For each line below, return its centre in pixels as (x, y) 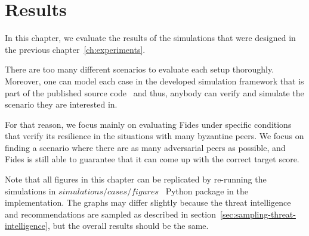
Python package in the (207, 191)
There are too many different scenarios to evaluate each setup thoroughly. (140, 69)
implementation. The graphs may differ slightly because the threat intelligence (148, 202)
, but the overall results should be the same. (128, 226)
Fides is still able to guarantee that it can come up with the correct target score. (152, 159)
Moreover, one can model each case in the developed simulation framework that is (154, 81)
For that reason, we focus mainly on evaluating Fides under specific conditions (148, 124)
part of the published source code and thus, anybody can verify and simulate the (154, 92)
